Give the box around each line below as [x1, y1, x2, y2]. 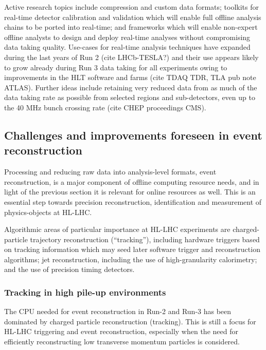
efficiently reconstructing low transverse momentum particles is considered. [4, 336, 240, 347]
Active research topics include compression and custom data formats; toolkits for [4, 2, 259, 12]
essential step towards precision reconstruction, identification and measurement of [4, 196, 262, 207]
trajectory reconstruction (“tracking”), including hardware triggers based [30, 234, 260, 244]
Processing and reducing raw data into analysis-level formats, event [4, 166, 217, 177]
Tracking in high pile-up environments [4, 285, 166, 298]
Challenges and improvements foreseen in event [4, 127, 262, 143]
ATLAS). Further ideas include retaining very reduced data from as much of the [4, 82, 257, 92]
